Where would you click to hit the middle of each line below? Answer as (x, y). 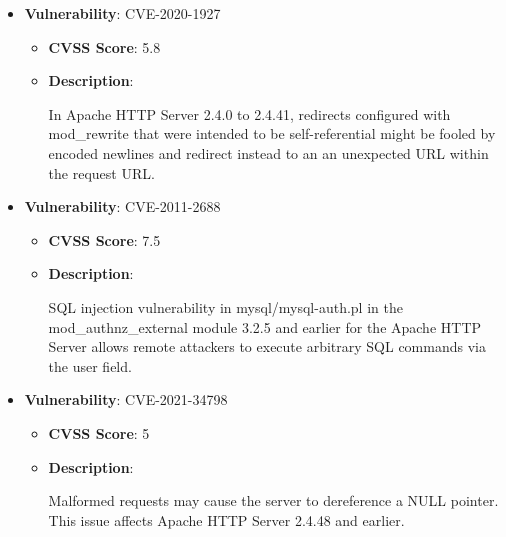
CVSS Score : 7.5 (104, 239)
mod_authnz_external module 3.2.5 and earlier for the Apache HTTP (265, 326)
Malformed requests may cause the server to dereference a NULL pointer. (273, 500)
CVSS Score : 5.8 (104, 46)
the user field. (90, 365)
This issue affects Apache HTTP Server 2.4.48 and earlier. (226, 519)
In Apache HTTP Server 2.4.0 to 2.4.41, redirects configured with (249, 113)
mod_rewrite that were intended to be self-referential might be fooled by (272, 133)
